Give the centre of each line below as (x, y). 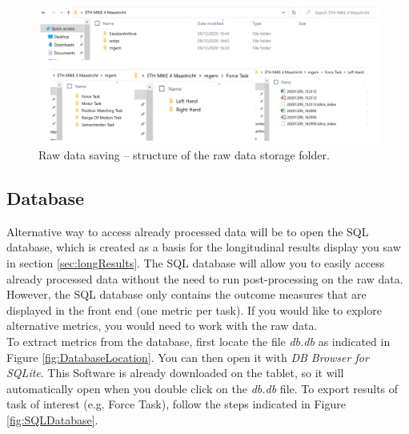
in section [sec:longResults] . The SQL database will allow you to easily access (196, 263)
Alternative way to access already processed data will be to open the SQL (188, 231)
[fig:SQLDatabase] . (52, 419)
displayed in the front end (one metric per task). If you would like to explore (194, 309)
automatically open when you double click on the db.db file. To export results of (202, 388)
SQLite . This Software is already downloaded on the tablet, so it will (175, 373)
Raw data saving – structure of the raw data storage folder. (184, 155)
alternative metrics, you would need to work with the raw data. (162, 325)
